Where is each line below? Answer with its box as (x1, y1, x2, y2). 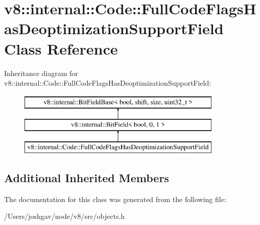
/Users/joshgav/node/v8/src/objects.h (4, 211, 125, 221)
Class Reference (4, 38, 118, 59)
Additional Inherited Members (4, 170, 169, 186)
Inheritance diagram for (4, 67, 78, 78)
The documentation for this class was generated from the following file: (4, 193, 226, 204)
